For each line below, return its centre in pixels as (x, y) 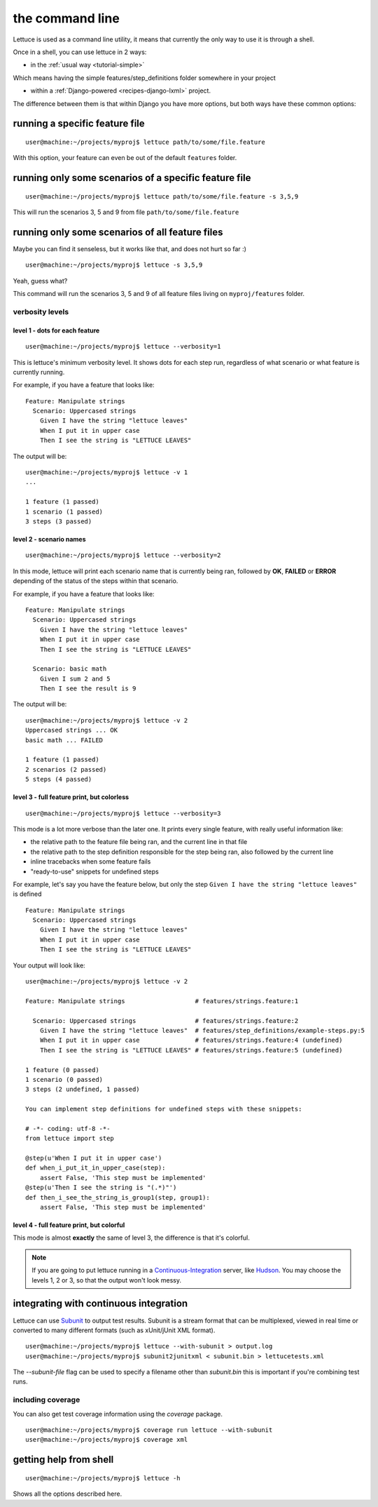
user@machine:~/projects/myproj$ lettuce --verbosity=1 (123, 347)
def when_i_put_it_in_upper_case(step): (96, 1168)
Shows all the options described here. (68, 1494)
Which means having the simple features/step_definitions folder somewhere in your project (144, 78)
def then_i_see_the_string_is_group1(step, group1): (118, 1197)
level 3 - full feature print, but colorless (71, 797)
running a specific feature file (79, 124)
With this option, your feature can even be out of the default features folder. (125, 158)
